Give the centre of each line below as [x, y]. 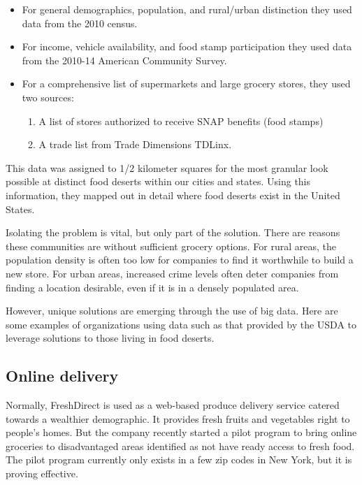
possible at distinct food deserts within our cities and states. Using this [158, 181]
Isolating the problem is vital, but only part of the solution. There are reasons [173, 232]
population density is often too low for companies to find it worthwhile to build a [180, 260]
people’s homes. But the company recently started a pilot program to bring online [181, 432]
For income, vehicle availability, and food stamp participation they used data [187, 46]
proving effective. [42, 473]
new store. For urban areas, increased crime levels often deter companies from [172, 273]
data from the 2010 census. [80, 23]
